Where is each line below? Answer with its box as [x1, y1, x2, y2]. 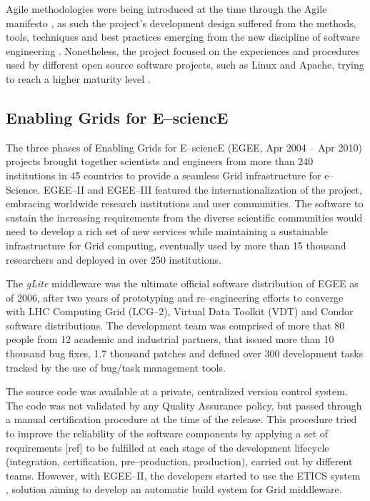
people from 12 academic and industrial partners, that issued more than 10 [6, 332, 334, 347]
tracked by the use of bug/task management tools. [6, 359, 226, 374]
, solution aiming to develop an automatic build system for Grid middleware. [6, 482, 342, 497]
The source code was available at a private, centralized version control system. [6, 384, 348, 399]
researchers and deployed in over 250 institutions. [6, 252, 221, 267]
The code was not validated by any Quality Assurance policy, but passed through [6, 397, 362, 412]
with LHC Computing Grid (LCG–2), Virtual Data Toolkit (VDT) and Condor [6, 304, 354, 319]
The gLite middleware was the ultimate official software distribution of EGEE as [6, 276, 359, 291]
